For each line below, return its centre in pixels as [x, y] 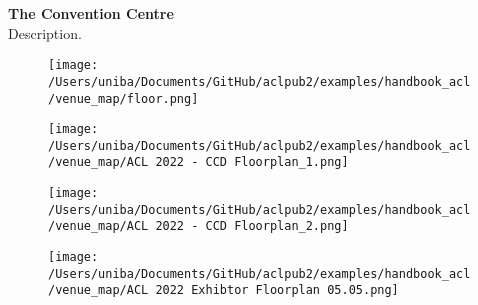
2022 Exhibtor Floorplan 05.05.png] [277, 290]
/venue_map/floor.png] [123, 98]
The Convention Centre [91, 13]
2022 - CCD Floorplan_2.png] [252, 226]
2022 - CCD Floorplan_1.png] [252, 162]
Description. [45, 32]
